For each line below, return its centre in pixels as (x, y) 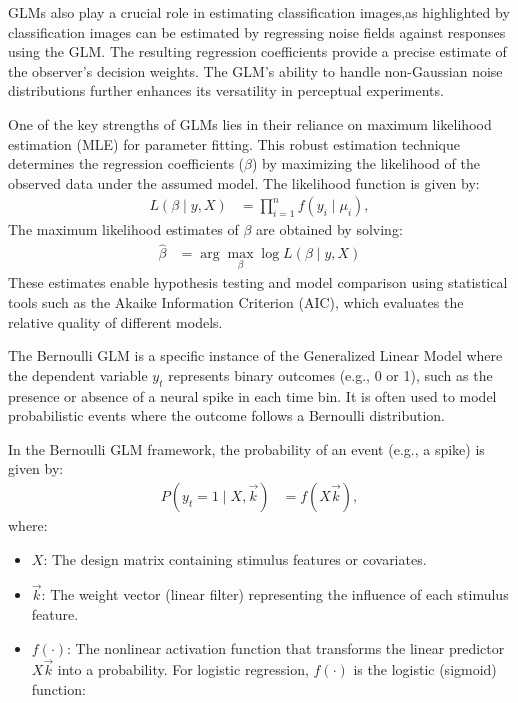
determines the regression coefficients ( (126, 163)
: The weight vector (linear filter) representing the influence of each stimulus (275, 594)
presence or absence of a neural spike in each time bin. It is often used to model (252, 395)
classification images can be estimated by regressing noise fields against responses (257, 31)
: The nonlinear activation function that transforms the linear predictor (286, 647)
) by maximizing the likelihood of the (365, 163)
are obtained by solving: (329, 229)
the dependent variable (78, 374)
